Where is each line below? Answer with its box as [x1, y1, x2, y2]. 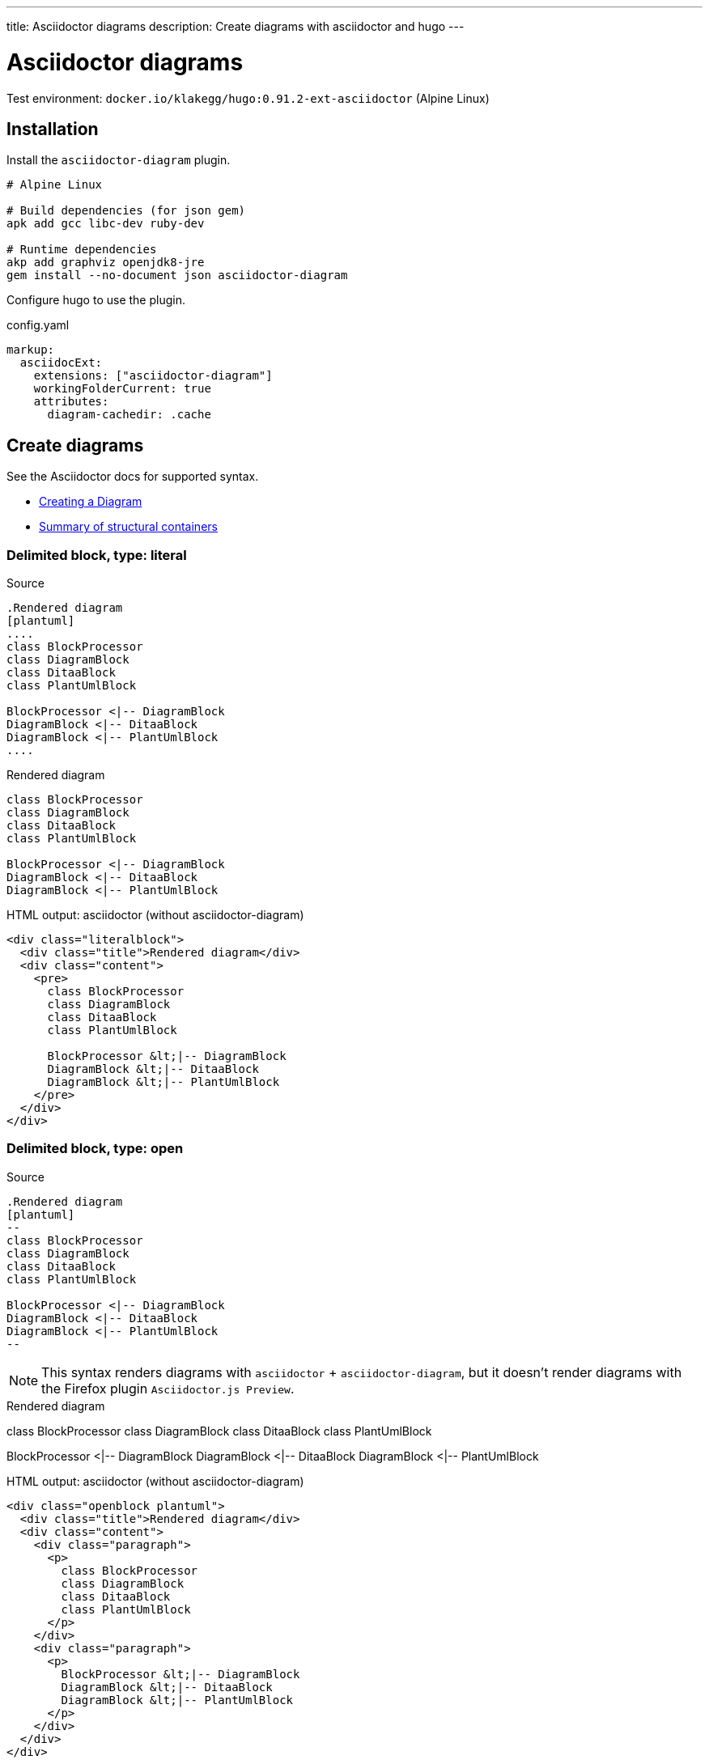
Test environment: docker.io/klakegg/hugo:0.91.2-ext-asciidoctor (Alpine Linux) [6, 91, 490, 105]
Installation [6, 118, 99, 139]
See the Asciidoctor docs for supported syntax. [6, 469, 259, 484]
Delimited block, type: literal [6, 546, 187, 563]
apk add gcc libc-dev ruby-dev [6, 217, 205, 231]
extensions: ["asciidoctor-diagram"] [33, 369, 273, 383]
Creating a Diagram [39, 494, 142, 509]
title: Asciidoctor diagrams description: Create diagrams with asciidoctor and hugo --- [6, 19, 465, 33]
